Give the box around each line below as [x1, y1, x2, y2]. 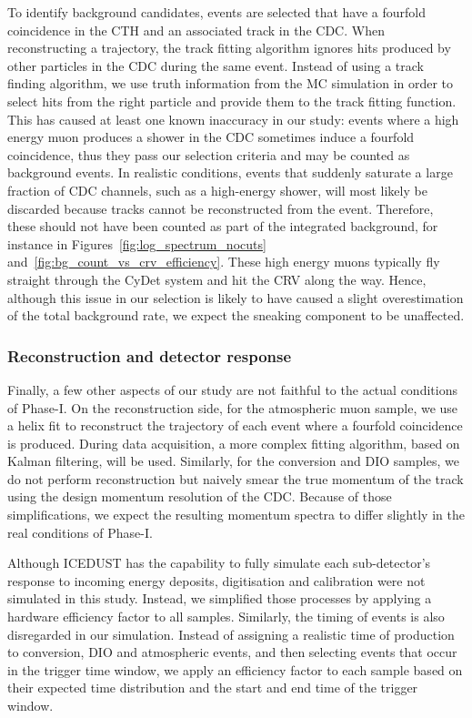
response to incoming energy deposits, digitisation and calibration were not [7, 571, 426, 590]
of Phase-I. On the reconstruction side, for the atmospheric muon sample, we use [7, 398, 458, 417]
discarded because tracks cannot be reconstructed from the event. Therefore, [7, 198, 434, 217]
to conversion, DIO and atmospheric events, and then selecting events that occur [7, 642, 457, 662]
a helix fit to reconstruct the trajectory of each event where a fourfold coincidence [7, 416, 463, 435]
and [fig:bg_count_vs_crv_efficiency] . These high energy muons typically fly [7, 252, 440, 271]
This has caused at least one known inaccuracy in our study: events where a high [7, 109, 459, 128]
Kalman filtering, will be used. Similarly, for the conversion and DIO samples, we [7, 451, 459, 470]
